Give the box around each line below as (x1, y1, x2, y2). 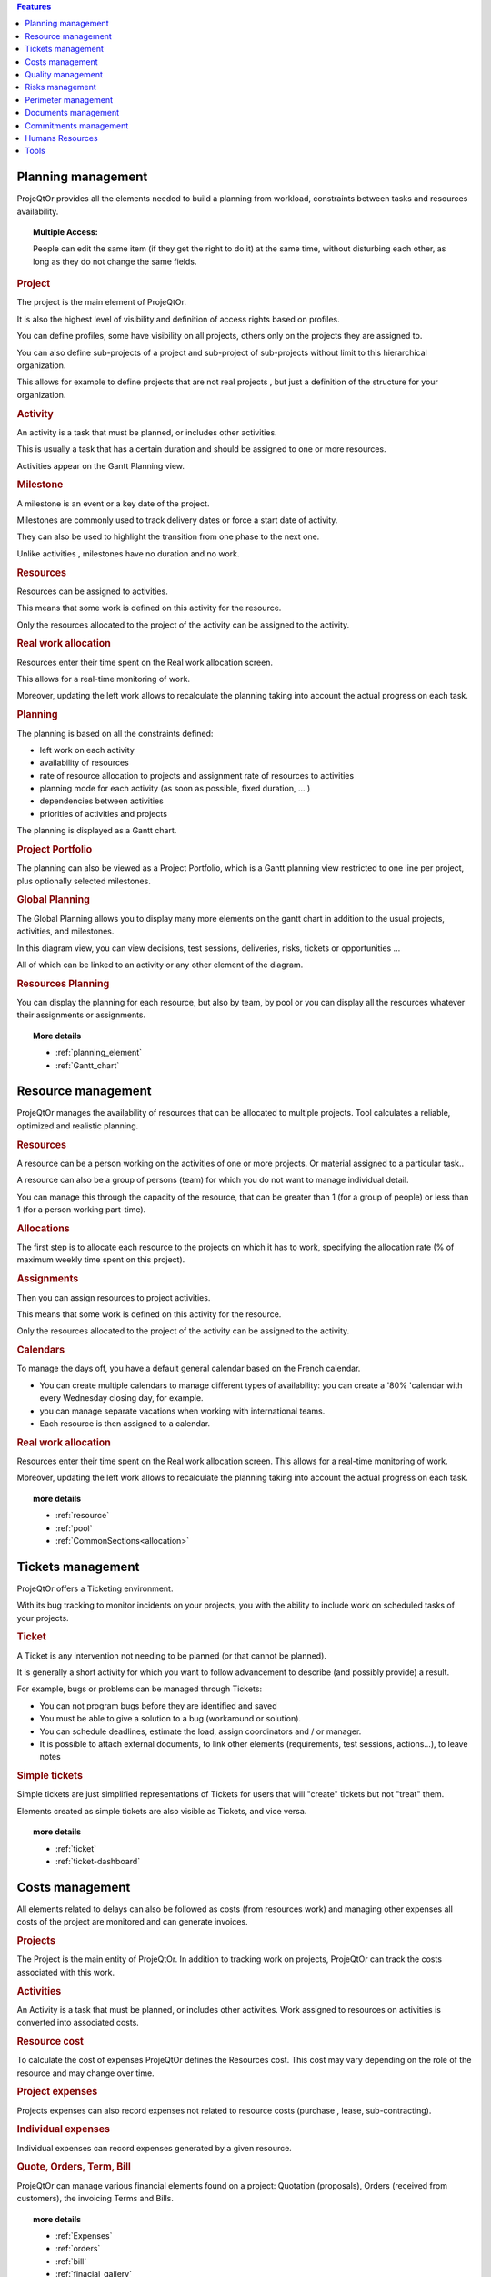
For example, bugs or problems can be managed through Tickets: (16, 1683, 263, 1694)
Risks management (25, 82, 97, 93)
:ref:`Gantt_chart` (55, 1059, 120, 1070)
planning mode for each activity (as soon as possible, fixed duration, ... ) (39, 783, 311, 794)
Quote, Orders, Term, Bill (16, 2160, 132, 2173)
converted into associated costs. (16, 2017, 140, 2028)
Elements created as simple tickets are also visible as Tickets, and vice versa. (16, 1805, 307, 1816)
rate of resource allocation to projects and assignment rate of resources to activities (39, 770, 355, 781)
